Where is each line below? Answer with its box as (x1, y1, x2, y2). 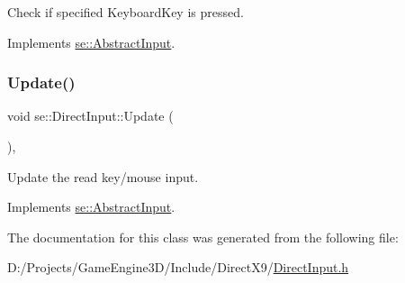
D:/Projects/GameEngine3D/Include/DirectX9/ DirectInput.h (7, 258, 349, 277)
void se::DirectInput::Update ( (7, 106, 174, 125)
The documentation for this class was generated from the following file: (7, 227, 399, 246)
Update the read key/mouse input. (7, 167, 199, 186)
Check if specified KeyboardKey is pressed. (7, 3, 244, 21)
